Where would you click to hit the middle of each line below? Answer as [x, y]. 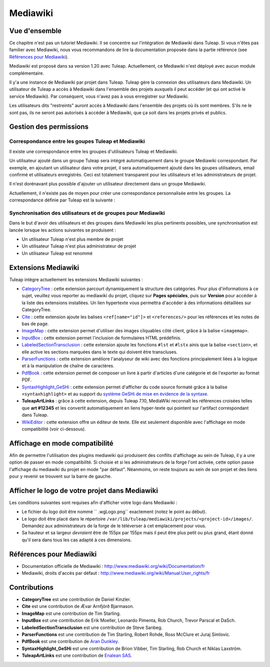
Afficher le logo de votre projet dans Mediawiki [84, 490]
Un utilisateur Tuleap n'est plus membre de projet [72, 239]
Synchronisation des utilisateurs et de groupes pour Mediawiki [87, 213]
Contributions [31, 587]
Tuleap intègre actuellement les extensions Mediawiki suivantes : [76, 279]
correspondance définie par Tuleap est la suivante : [62, 200]
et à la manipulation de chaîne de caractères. [68, 366]
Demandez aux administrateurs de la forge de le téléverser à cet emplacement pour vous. [114, 526]
